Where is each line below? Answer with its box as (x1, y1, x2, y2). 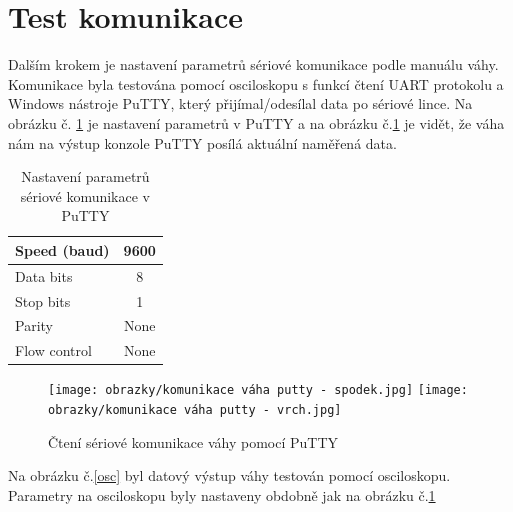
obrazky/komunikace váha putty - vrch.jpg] (48, 403, 342, 417)
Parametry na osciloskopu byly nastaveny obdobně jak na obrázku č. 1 (8, 484, 436, 505)
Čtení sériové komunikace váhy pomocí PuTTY (48, 431, 339, 452)
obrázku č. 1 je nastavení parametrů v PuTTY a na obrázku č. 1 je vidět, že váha (8, 112, 505, 133)
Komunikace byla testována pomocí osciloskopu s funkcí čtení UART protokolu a (8, 73, 504, 94)
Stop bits (15, 290, 71, 311)
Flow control (15, 340, 92, 361)
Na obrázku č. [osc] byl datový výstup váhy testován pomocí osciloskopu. (8, 465, 451, 486)
